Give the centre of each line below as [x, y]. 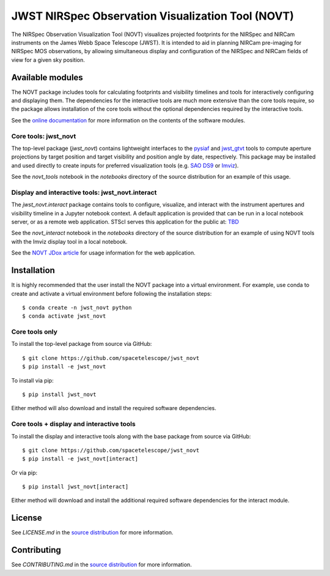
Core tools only [35, 332]
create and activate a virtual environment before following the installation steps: [112, 293]
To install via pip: [33, 380]
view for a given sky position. [48, 60]
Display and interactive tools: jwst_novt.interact [84, 192]
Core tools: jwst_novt [44, 136]
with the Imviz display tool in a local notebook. [69, 241]
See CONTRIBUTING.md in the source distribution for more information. [101, 565]
